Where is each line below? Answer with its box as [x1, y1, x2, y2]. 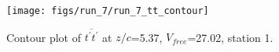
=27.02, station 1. [187, 29, 273, 45]
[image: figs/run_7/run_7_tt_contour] [6, 5, 209, 16]
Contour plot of [6, 29, 81, 45]
